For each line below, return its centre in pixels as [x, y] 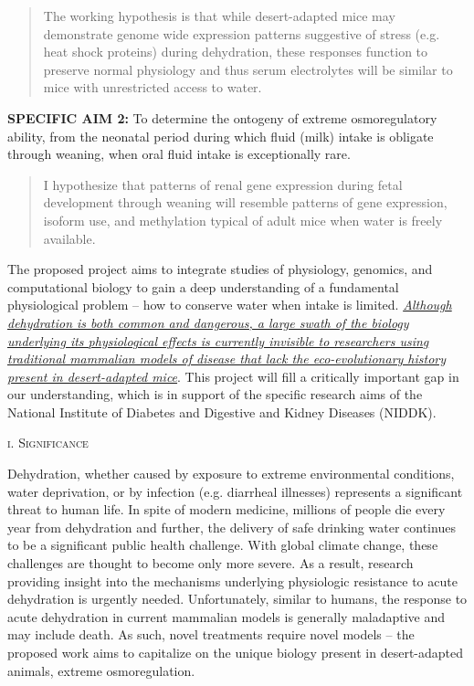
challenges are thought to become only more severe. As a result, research [211, 563]
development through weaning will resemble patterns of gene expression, [245, 202]
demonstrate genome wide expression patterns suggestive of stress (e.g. [242, 33]
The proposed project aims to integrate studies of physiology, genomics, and [220, 269]
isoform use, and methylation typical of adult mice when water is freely [243, 220]
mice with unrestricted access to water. [153, 87]
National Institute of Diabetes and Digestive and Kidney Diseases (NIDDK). [222, 412]
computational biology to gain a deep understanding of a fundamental [203, 286]
